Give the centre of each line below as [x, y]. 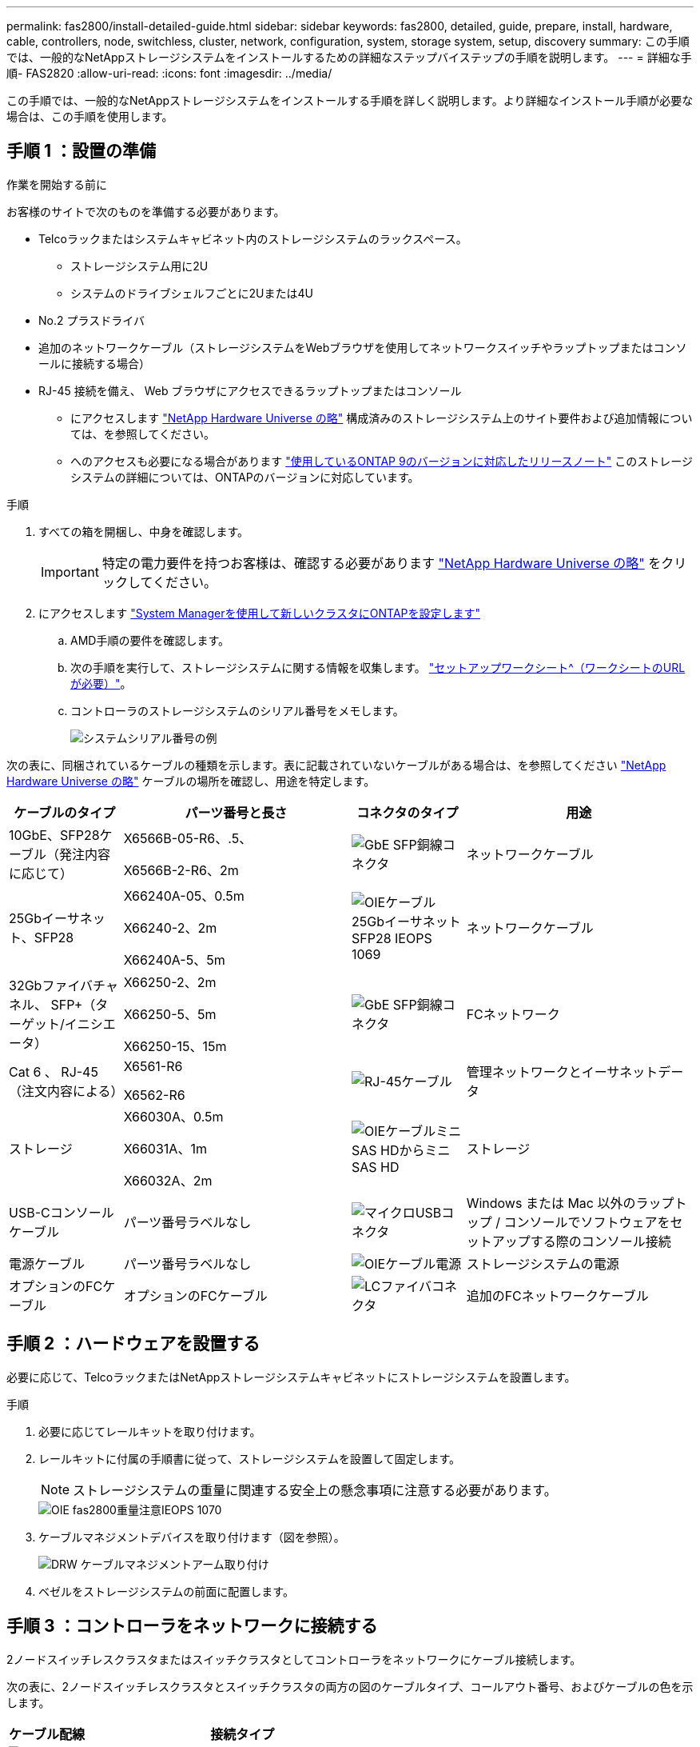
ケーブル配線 [47, 1734]
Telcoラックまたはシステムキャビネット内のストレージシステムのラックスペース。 [253, 238]
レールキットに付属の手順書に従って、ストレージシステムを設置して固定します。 [250, 1458]
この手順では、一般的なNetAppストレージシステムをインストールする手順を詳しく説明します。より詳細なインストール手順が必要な [350, 100]
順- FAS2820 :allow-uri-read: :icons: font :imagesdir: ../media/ [169, 73]
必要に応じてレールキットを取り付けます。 [150, 1431]
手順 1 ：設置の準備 [81, 151]
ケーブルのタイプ [65, 812]
